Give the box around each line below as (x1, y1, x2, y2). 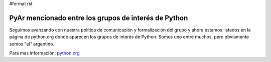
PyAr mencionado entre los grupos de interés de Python (9, 13, 188, 22)
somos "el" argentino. (9, 40, 55, 47)
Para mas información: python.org (9, 50, 80, 56)
